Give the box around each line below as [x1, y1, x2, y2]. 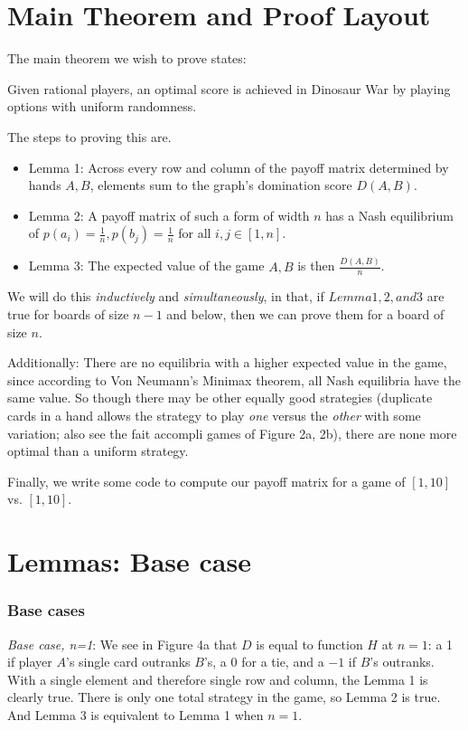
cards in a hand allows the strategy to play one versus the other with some [7, 405, 421, 424]
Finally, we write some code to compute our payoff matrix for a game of [7, 471, 406, 490]
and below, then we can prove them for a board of [166, 305, 445, 324]
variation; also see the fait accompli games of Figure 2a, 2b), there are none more [7, 423, 457, 442]
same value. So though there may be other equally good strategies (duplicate [7, 388, 433, 407]
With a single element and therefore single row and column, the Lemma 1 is [7, 669, 428, 688]
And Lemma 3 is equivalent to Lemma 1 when [7, 705, 264, 724]
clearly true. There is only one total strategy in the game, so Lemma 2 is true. [7, 687, 441, 706]
